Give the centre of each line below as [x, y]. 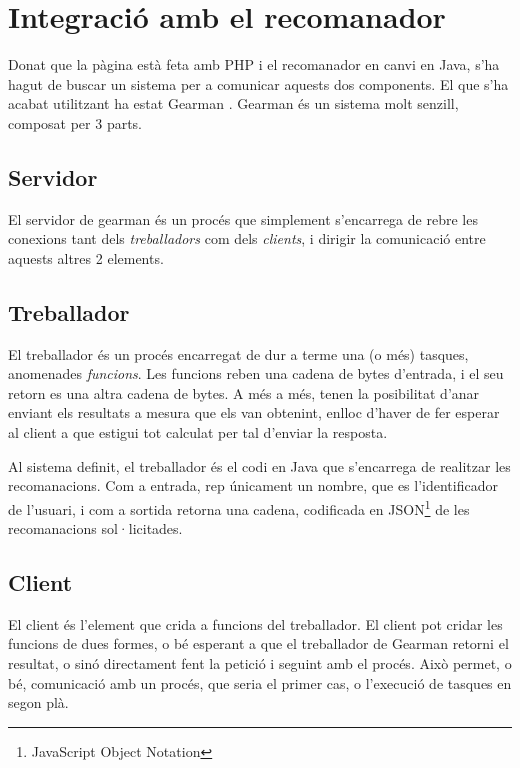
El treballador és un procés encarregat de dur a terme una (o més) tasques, [238, 353]
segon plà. [38, 702]
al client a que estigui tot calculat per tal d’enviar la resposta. [198, 432]
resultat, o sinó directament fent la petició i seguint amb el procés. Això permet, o [260, 663]
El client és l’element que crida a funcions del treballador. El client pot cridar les [255, 623]
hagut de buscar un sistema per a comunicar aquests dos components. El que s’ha [258, 83]
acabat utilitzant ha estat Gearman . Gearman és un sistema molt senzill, [233, 103]
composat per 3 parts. [75, 122]
